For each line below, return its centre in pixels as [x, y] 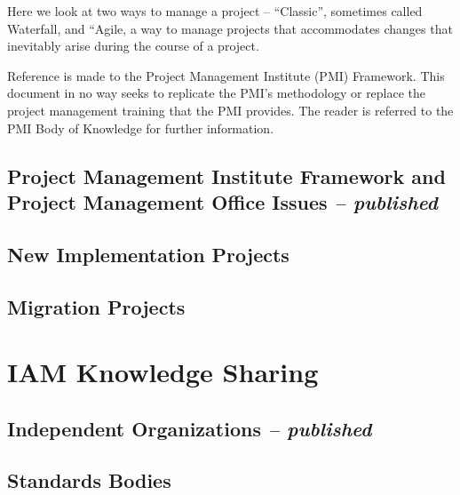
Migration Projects [96, 306]
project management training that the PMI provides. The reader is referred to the [230, 110]
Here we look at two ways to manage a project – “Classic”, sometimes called [215, 11]
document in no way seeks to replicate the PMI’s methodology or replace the [217, 93]
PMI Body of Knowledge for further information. [141, 128]
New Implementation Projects [148, 254]
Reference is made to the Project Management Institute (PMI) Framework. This [226, 75]
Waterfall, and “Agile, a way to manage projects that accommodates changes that [230, 28]
